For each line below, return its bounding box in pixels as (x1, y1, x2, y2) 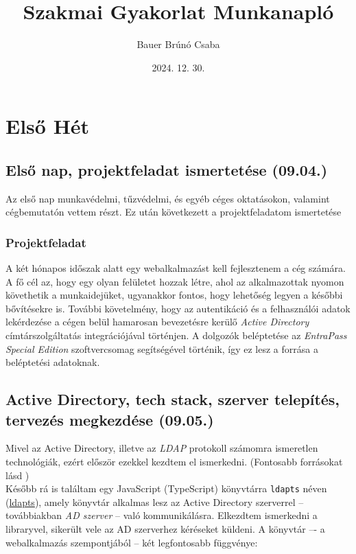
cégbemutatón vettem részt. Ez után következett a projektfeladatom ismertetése (5, 205, 342, 219)
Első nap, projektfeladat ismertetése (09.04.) (5, 159, 328, 180)
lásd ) (5, 468, 29, 482)
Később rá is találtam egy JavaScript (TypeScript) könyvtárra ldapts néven (5, 481, 327, 496)
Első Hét (5, 112, 90, 140)
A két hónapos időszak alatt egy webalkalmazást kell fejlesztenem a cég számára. (5, 261, 346, 275)
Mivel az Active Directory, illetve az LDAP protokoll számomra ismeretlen (5, 441, 318, 455)
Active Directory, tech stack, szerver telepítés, (5, 389, 340, 410)
